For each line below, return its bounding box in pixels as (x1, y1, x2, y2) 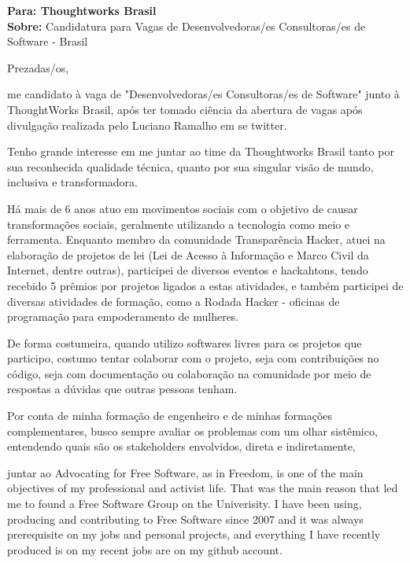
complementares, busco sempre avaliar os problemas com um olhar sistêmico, (7, 422, 378, 439)
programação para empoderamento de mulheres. (7, 308, 239, 325)
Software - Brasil (7, 33, 88, 50)
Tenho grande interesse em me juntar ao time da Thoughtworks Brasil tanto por (7, 143, 394, 160)
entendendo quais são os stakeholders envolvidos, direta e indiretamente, (7, 438, 356, 454)
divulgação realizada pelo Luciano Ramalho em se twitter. (7, 116, 287, 133)
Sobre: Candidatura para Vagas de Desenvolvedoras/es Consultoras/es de (7, 17, 366, 34)
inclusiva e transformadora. (7, 174, 138, 190)
